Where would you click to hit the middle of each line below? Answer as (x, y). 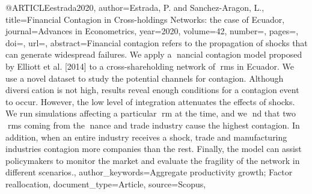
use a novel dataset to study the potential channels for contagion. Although (145, 78)
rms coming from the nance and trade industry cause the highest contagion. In (154, 125)
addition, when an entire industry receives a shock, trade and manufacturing (146, 137)
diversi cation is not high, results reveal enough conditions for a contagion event (152, 90)
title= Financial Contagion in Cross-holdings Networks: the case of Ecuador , (145, 19)
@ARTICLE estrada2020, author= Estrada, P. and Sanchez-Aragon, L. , (135, 7)
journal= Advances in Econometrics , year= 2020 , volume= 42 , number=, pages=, (152, 31)
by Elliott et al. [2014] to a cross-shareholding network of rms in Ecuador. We (150, 66)
